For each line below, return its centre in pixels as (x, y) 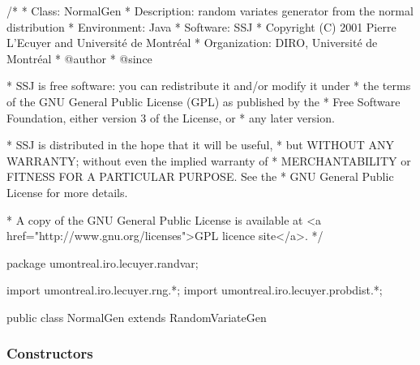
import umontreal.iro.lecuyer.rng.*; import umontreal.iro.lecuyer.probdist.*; (195, 290)
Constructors (50, 353)
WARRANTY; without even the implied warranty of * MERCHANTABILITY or (209, 160)
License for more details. (67, 192)
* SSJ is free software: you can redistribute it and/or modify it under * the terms (209, 86)
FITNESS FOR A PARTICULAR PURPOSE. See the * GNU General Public (200, 176)
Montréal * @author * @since (79, 58)
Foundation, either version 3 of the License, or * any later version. (171, 117)
